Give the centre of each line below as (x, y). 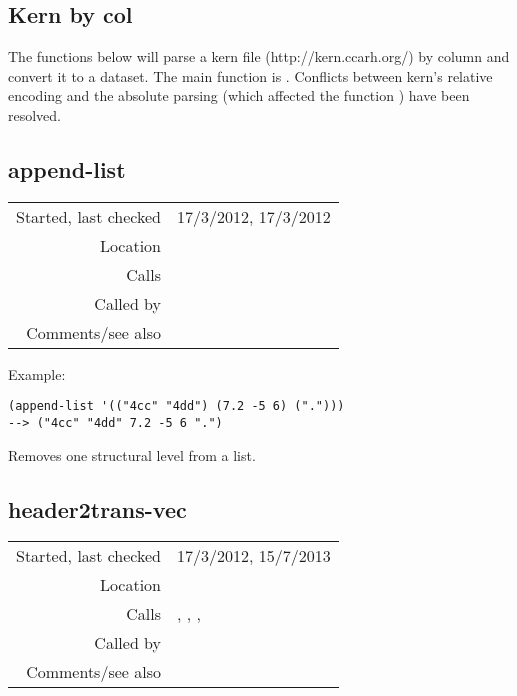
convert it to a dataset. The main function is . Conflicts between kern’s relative (250, 75)
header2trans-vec (97, 508)
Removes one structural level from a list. (132, 454)
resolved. (35, 114)
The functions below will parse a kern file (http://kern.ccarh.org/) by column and (259, 56)
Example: (37, 373)
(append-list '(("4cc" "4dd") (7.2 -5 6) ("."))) (176, 406)
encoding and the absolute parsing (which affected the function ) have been (239, 95)
